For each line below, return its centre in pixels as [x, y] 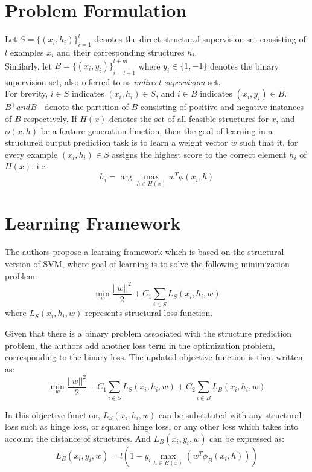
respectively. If [50, 118]
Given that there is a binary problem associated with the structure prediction [148, 333]
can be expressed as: [247, 438]
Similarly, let [28, 66]
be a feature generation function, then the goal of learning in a [157, 130]
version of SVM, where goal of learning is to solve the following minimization [147, 263]
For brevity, [27, 93]
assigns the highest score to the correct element [199, 154]
